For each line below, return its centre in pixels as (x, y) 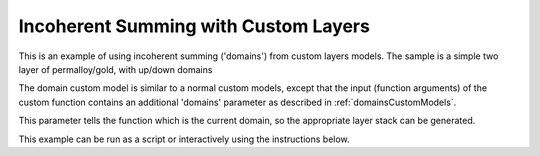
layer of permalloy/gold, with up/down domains (115, 69)
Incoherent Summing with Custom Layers (194, 26)
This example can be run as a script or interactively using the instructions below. (184, 139)
